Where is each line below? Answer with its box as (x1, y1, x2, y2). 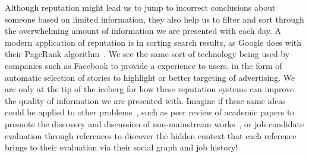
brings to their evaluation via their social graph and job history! (5, 141, 238, 153)
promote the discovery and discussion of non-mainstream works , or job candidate (5, 117, 304, 130)
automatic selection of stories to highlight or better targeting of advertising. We (5, 71, 295, 83)
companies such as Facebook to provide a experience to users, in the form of (5, 59, 282, 71)
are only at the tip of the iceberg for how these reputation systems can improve (5, 83, 294, 95)
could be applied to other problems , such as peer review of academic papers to (5, 106, 295, 118)
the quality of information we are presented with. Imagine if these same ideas (5, 94, 286, 106)
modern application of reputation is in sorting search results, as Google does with (5, 36, 302, 48)
